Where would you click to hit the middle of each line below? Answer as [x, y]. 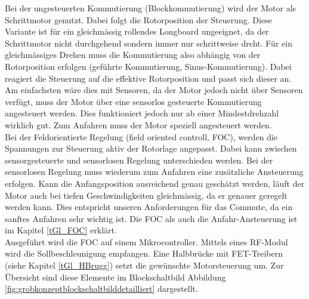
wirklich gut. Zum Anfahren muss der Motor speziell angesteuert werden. [138, 124]
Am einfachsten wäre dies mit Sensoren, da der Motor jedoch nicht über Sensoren [154, 90]
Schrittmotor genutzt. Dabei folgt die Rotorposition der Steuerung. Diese [138, 19]
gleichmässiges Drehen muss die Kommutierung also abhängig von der [133, 55]
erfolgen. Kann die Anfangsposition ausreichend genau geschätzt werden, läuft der [155, 183]
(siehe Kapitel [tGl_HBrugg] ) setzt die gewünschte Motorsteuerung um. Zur [144, 265]
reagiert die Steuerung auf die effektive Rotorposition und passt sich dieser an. [148, 78]
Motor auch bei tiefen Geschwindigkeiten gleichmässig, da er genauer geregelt [146, 195]
